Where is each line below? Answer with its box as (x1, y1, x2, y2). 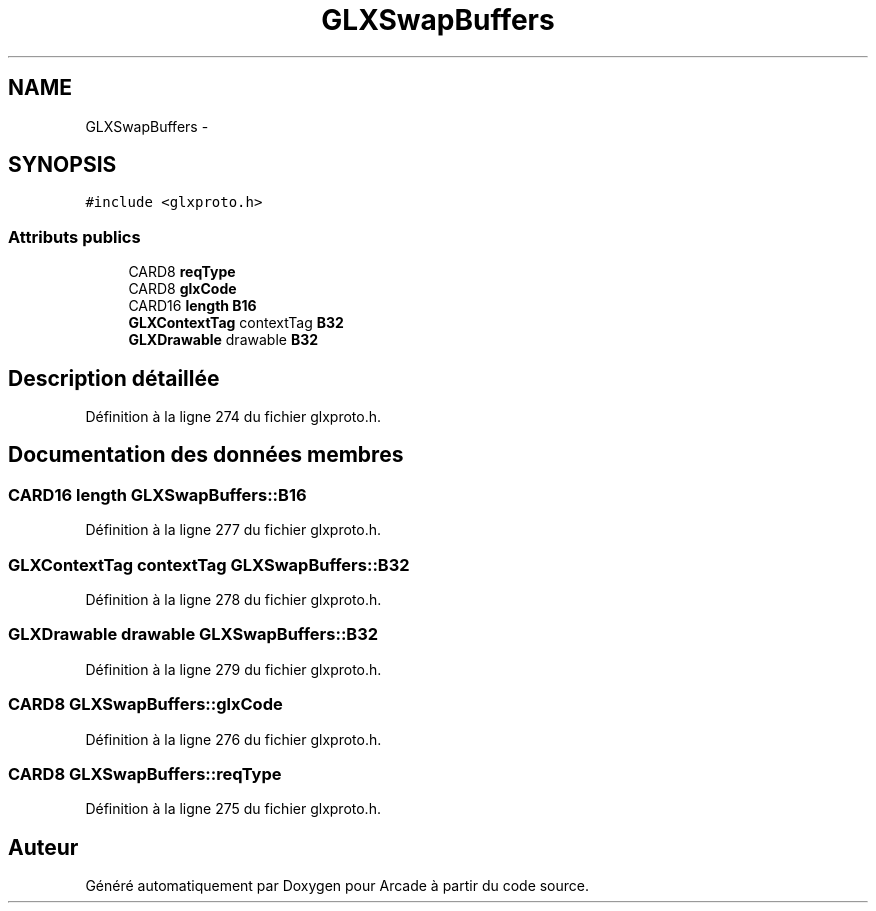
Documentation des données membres (8, 442, 404, 468)
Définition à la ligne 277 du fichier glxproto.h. (85, 521, 381, 539)
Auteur (8, 834, 79, 860)
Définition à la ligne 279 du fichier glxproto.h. (85, 660, 382, 678)
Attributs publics (8, 226, 141, 247)
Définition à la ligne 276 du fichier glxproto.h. (85, 730, 382, 748)
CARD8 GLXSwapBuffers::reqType (8, 763, 282, 784)
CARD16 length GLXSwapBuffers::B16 (8, 484, 307, 505)
